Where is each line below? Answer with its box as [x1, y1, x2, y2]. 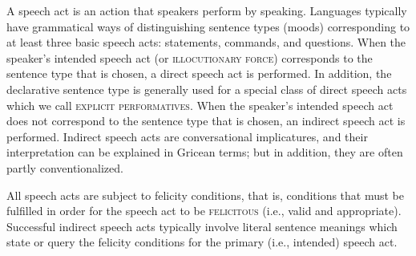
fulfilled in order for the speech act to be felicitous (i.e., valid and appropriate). [6, 202, 402, 219]
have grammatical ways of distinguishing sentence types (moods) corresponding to [6, 18, 410, 35]
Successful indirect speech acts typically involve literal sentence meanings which [6, 217, 398, 234]
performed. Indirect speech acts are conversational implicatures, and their [6, 128, 368, 144]
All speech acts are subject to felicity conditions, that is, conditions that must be [6, 186, 405, 203]
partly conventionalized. [6, 159, 123, 176]
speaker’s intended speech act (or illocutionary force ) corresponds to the [6, 49, 373, 66]
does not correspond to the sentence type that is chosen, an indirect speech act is [6, 112, 406, 129]
